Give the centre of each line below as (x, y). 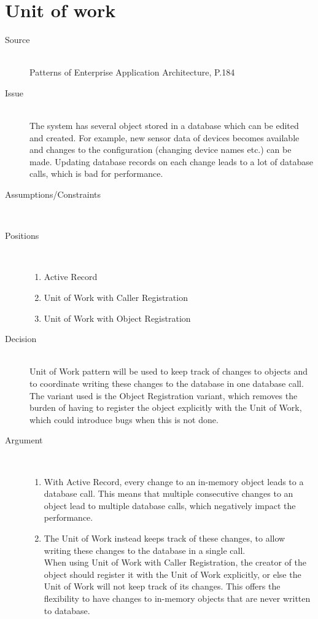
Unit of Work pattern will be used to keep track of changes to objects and (169, 371)
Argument (24, 440)
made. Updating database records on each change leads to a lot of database (171, 161)
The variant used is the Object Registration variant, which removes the (164, 395)
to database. (67, 610)
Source (17, 40)
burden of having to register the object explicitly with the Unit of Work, (166, 407)
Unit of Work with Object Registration (117, 318)
